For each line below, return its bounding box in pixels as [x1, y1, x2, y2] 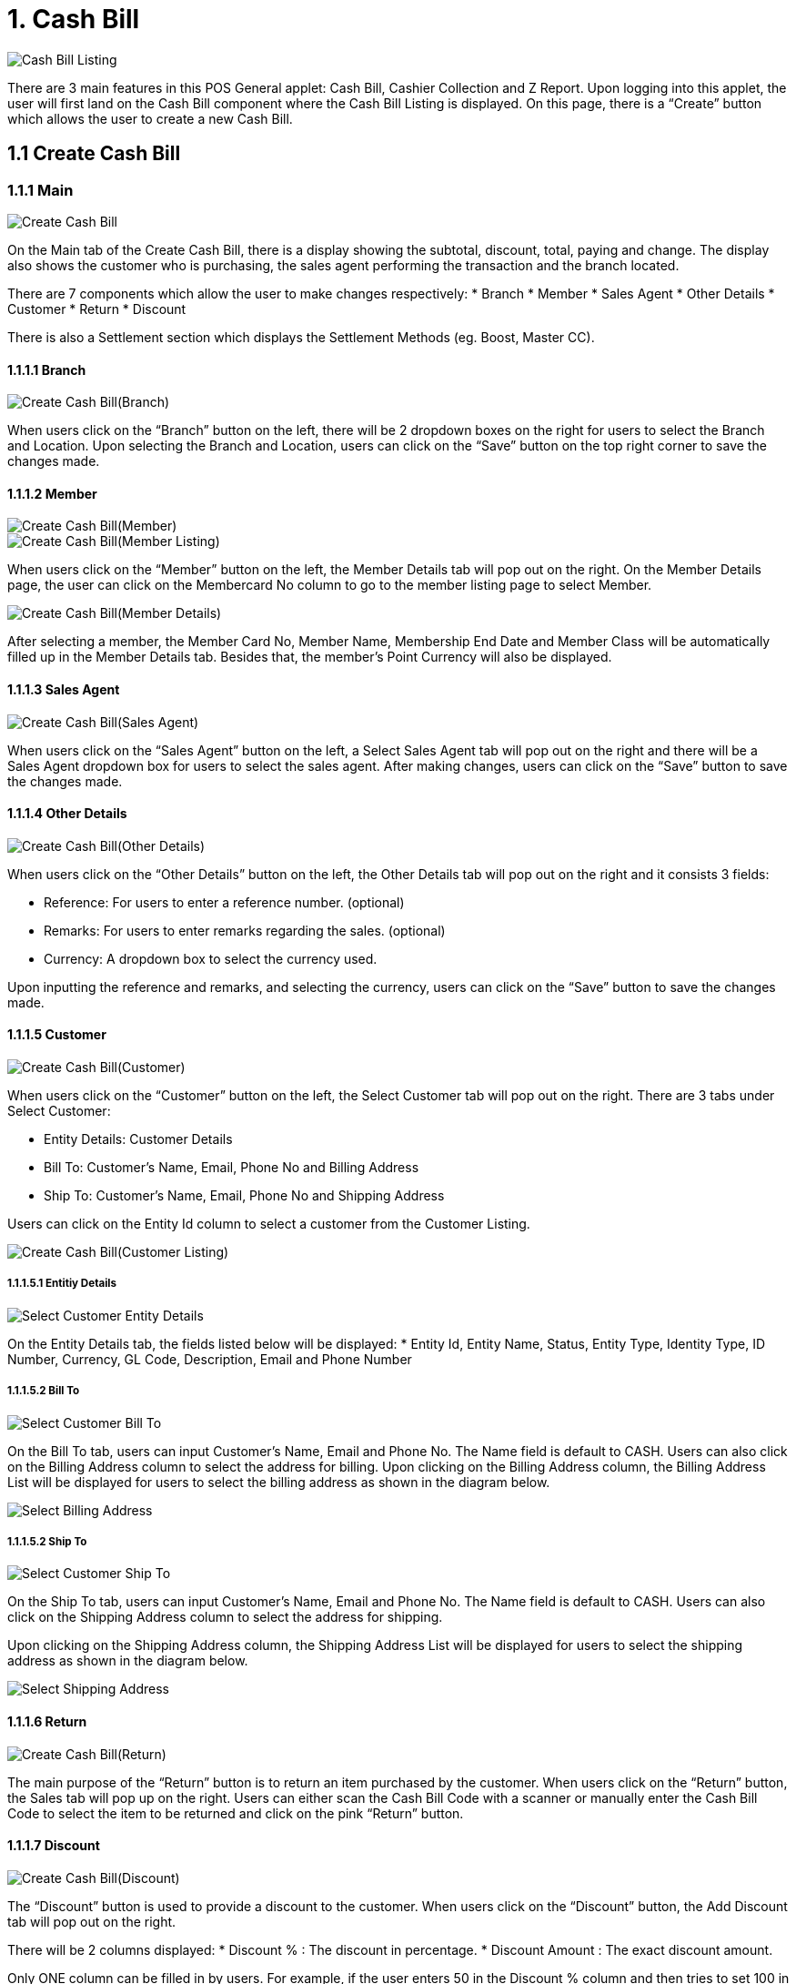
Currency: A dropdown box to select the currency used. [44, 950, 378, 967]
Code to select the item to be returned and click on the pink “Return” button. [7, 1805, 464, 1821]
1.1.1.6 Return [7, 1714, 87, 1730]
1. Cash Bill [7, 4, 140, 35]
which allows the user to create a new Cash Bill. [7, 110, 293, 127]
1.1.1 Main [7, 180, 74, 199]
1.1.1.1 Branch [7, 361, 86, 378]
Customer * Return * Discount [7, 300, 186, 317]
